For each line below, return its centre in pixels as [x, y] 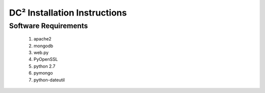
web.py [41, 52]
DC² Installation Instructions [68, 13]
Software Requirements [49, 26]
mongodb [43, 46]
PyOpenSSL [46, 59]
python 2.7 [45, 66]
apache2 [42, 39]
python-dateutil [49, 80]
